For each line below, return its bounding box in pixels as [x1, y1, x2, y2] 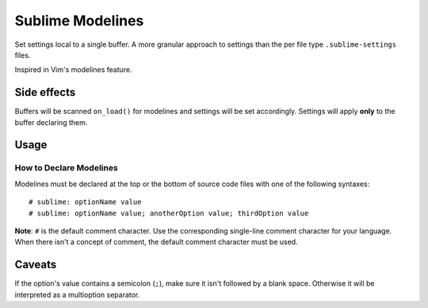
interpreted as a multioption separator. [14, 290, 140, 299]
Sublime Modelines [14, 12, 144, 29]
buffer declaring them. [14, 117, 88, 127]
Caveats [14, 258, 57, 272]
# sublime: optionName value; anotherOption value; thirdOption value [29, 208, 309, 218]
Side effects [14, 86, 76, 99]
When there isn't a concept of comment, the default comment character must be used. [14, 238, 298, 247]
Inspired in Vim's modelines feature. [14, 65, 132, 74]
